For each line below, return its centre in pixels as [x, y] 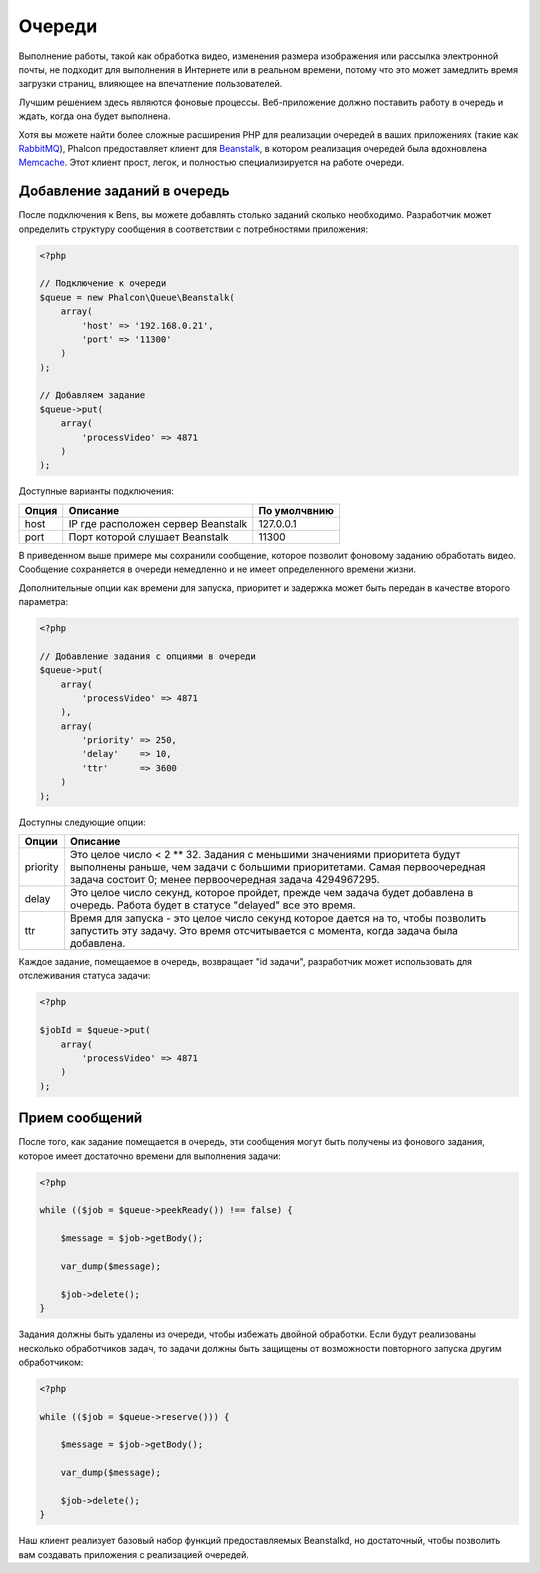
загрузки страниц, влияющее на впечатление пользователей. [150, 84]
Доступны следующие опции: [82, 822]
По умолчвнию [296, 510]
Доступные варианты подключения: [96, 491]
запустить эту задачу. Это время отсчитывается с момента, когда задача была [264, 931]
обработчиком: [51, 1362]
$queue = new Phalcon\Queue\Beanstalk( [137, 297]
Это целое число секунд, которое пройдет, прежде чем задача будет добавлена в [272, 893]
